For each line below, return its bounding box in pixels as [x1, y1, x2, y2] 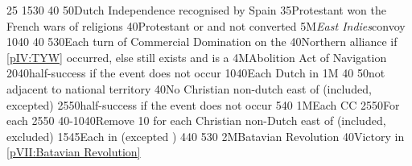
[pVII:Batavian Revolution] [6, 143, 141, 160]
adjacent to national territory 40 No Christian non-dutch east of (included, [6, 80, 372, 97]
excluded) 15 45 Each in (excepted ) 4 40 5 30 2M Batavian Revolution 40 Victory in [6, 127, 405, 144]
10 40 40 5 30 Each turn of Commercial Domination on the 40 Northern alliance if [6, 33, 398, 50]
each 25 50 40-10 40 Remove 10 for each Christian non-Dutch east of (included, [6, 112, 386, 129]
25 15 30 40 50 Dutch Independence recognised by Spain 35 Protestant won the [6, 2, 387, 18]
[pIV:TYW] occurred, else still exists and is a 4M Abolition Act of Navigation [6, 48, 387, 65]
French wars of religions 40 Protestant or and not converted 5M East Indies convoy [6, 17, 406, 34]
